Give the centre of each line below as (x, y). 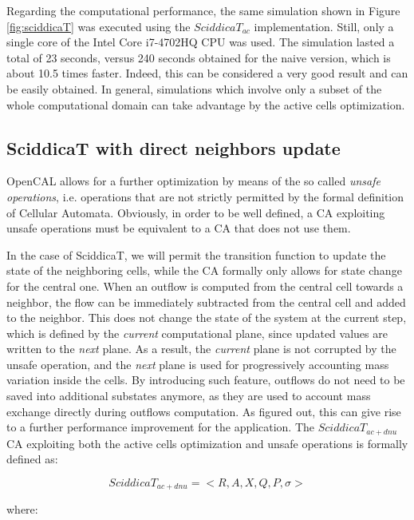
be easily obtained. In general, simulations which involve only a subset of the (194, 88)
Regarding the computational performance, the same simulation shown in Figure (203, 10)
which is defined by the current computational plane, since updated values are (197, 333)
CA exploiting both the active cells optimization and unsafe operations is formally (207, 443)
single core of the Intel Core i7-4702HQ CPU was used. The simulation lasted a (201, 42)
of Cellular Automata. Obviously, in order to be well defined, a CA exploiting (196, 212)
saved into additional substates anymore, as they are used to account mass (189, 396)
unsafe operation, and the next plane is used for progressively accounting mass (198, 364)
